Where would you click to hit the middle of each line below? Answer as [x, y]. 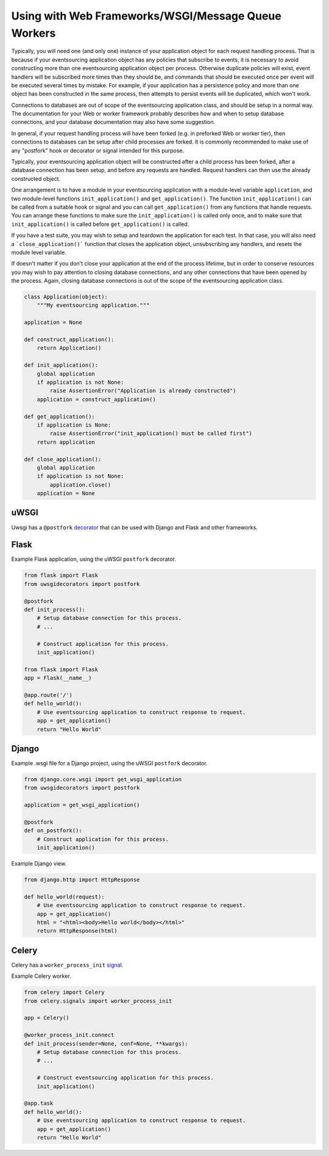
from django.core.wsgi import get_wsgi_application [103, 779]
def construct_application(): [69, 340]
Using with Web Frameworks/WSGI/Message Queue [146, 16]
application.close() [80, 485]
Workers [34, 33]
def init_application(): [61, 365]
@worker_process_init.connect [69, 1035]
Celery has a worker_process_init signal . [67, 965]
